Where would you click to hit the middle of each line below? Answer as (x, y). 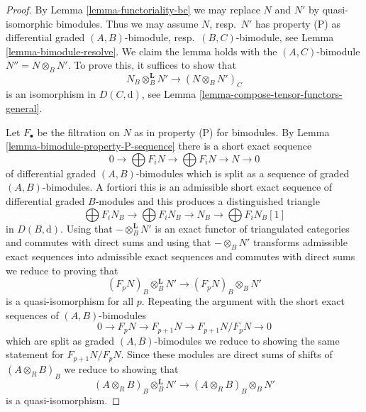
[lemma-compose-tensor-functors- (271, 94)
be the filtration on (78, 132)
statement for (35, 354)
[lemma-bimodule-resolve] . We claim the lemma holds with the (142, 51)
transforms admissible (300, 242)
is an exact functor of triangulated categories (252, 228)
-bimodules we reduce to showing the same (247, 340)
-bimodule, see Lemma (285, 37)
